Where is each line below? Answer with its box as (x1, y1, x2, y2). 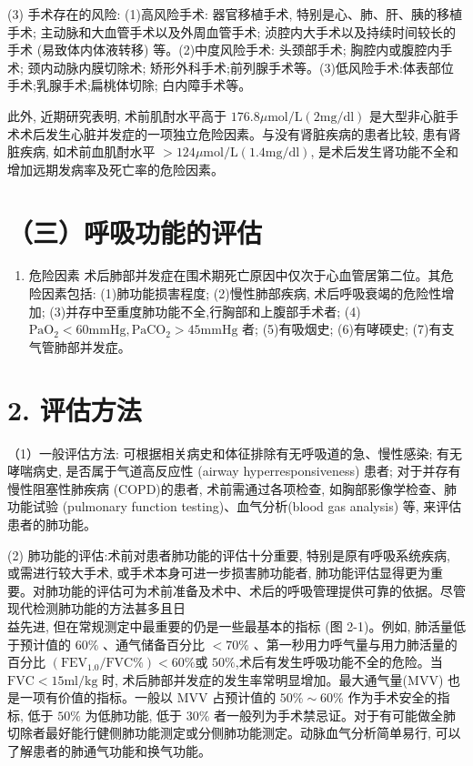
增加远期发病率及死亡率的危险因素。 (7, 159, 224, 178)
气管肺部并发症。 (28, 337, 131, 356)
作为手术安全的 (347, 688, 438, 707)
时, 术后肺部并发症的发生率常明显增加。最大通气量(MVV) (102, 670, 444, 689)
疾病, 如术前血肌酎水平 (19, 142, 156, 161)
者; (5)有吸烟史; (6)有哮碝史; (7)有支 (242, 319, 455, 338)
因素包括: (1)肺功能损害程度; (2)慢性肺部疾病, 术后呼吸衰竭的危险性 (41, 284, 442, 303)
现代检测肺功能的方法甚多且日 (7, 599, 186, 618)
